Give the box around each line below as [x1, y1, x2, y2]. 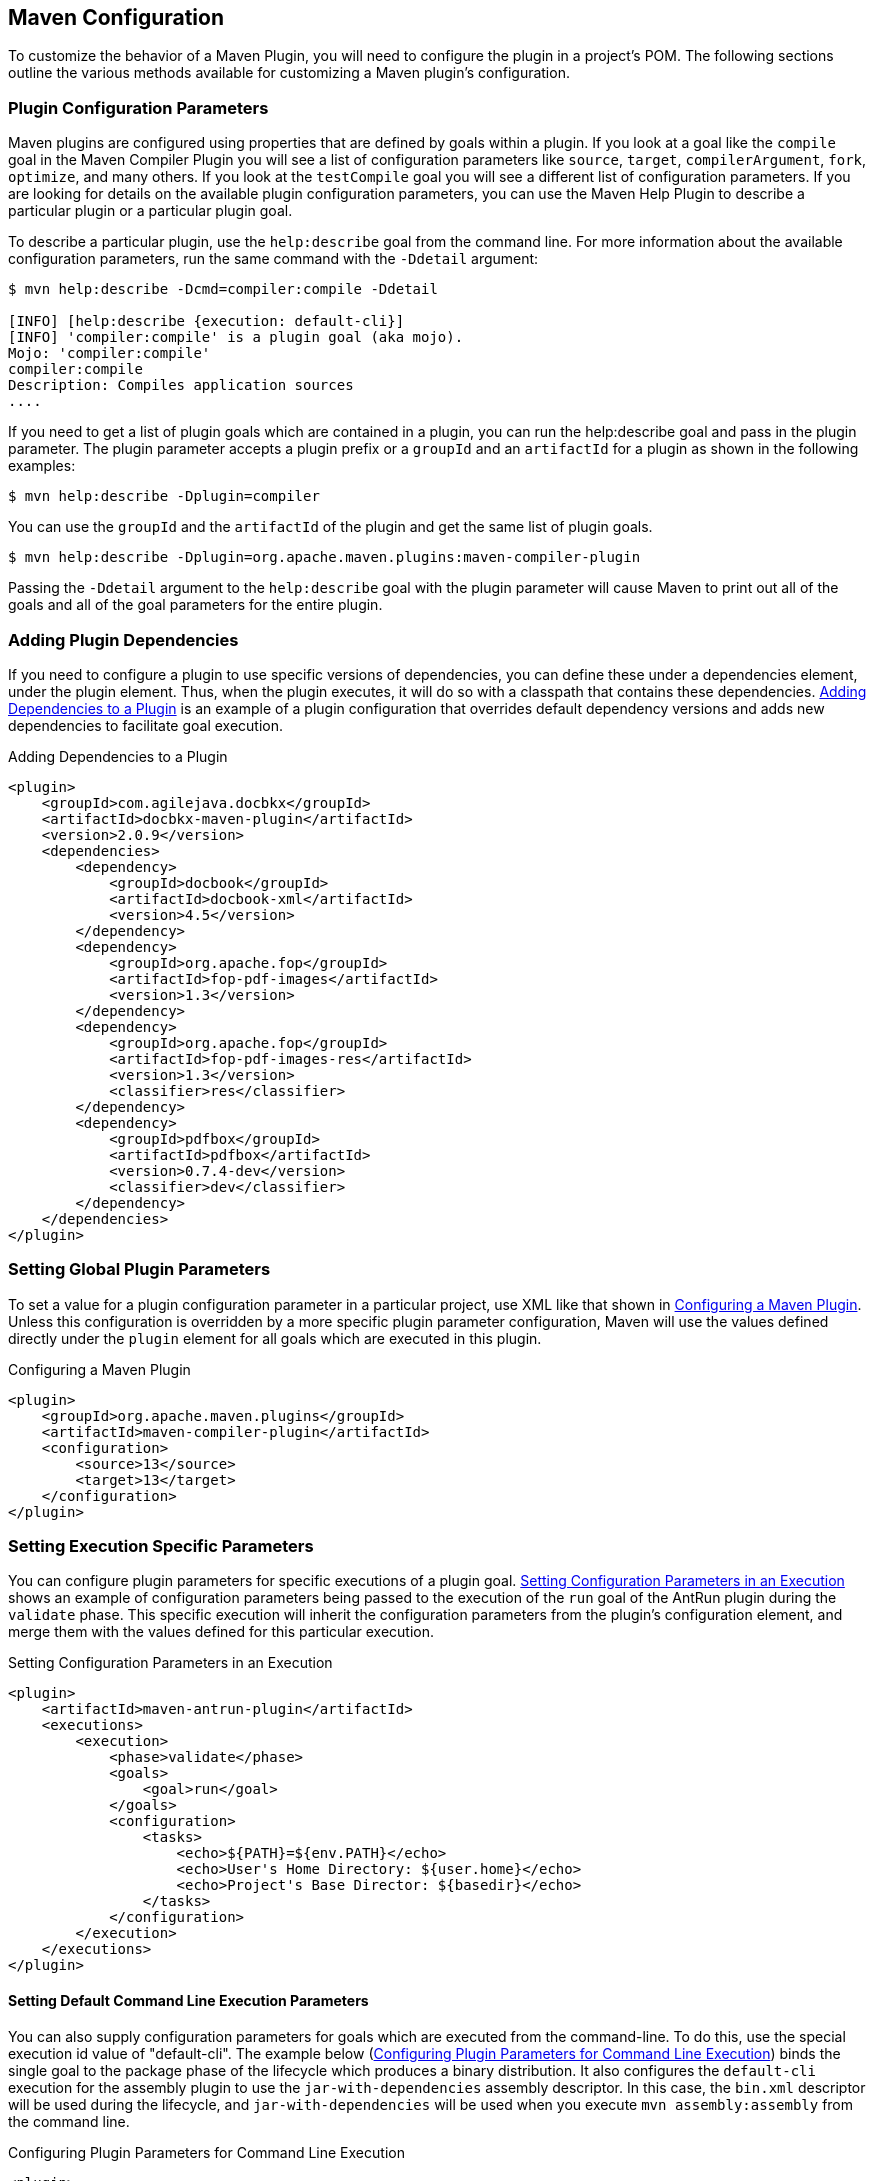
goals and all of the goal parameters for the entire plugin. [8, 596, 383, 614]
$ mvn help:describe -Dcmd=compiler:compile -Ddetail [8, 281, 438, 298]
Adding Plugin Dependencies [8, 629, 239, 650]
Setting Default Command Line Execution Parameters [8, 1992, 369, 2010]
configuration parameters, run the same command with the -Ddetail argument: [8, 250, 539, 268]
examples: [8, 457, 76, 475]
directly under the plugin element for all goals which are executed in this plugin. [8, 1329, 542, 1347]
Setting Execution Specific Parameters [8, 1536, 314, 1557]
